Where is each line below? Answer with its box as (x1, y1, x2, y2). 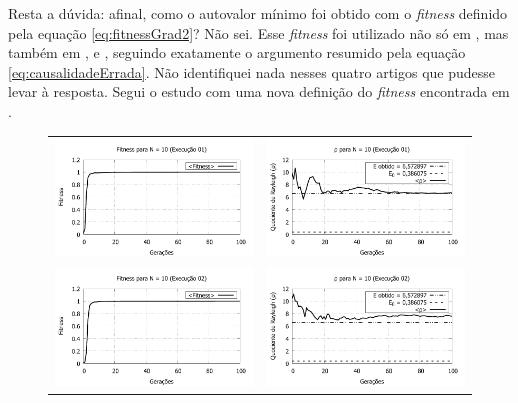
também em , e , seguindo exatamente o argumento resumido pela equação (8, 42, 466, 63)
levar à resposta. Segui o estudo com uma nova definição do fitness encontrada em (8, 81, 510, 102)
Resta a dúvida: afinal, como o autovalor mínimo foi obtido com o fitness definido (8, 3, 508, 23)
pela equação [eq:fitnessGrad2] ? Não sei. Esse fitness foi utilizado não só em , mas (8, 22, 509, 43)
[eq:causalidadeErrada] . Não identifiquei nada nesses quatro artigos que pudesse (8, 61, 496, 82)
